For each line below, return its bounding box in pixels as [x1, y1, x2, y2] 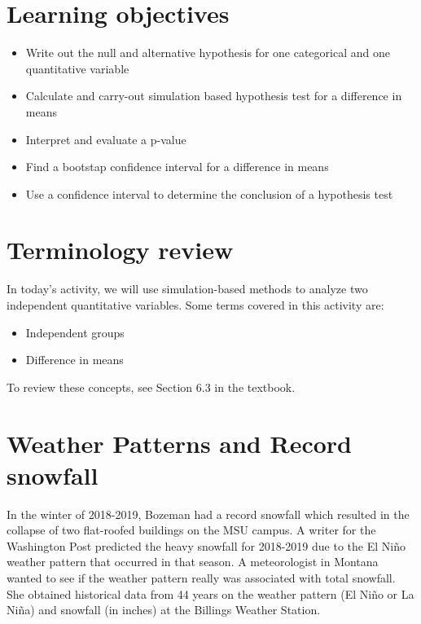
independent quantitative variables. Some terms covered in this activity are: [7, 297, 384, 313]
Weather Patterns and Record [7, 426, 352, 459]
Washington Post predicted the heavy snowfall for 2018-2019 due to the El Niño [7, 537, 406, 554]
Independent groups [25, 323, 125, 341]
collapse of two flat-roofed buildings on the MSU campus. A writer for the [7, 521, 376, 538]
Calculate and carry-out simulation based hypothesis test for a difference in [25, 87, 402, 104]
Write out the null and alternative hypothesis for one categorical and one [25, 44, 390, 61]
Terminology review [7, 233, 234, 266]
